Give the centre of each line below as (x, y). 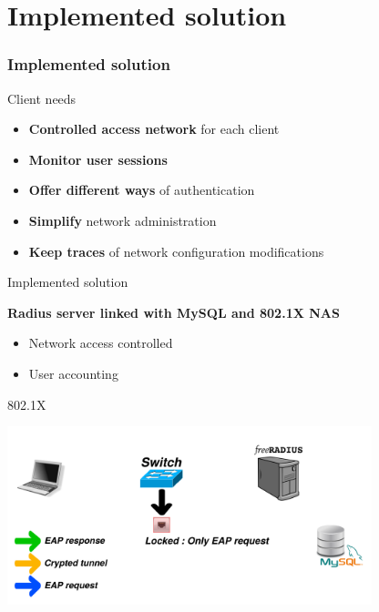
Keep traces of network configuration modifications (176, 251)
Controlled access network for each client (154, 129)
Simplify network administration (123, 220)
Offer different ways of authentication (142, 190)
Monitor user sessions (98, 159)
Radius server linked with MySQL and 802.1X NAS (174, 312)
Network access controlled (101, 343)
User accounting (73, 373)
